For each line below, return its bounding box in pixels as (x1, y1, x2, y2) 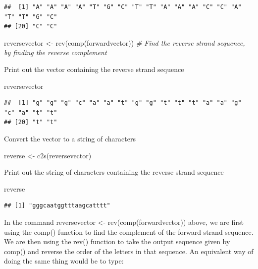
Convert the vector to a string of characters (4, 133, 136, 143)
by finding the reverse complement (4, 47, 107, 58)
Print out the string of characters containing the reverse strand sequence (4, 167, 224, 177)
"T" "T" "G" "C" (4, 13, 57, 20)
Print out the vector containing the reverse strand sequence (4, 64, 184, 74)
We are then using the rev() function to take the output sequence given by (4, 236, 230, 247)
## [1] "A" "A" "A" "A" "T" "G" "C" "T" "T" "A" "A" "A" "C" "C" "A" (4, 3, 242, 10)
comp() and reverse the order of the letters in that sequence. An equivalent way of (4, 246, 254, 256)
